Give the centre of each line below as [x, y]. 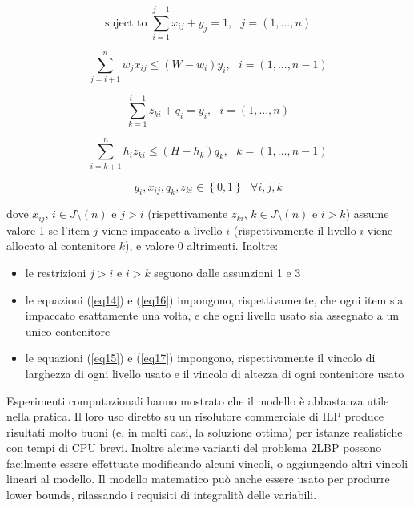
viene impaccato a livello [162, 230]
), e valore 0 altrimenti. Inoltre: [202, 246]
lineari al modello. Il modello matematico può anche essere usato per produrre [198, 479]
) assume [367, 214]
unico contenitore [68, 331]
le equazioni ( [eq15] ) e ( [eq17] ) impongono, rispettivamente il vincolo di [200, 358]
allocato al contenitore [61, 246]
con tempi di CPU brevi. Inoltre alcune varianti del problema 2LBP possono [194, 448]
